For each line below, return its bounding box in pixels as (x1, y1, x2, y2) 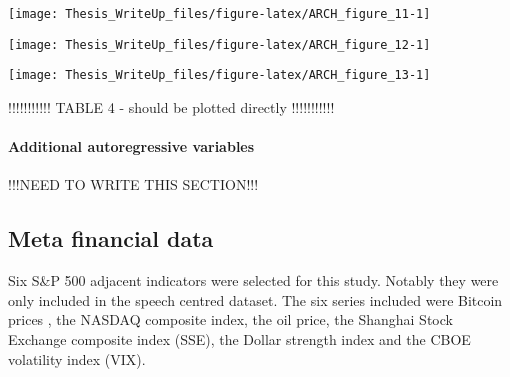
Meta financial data (8, 223, 214, 254)
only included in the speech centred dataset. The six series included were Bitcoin (8, 289, 503, 310)
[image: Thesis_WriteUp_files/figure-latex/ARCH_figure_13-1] (8, 68, 431, 83)
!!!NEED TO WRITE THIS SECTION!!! (8, 174, 259, 195)
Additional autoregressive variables (8, 136, 255, 157)
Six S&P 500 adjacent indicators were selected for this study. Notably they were (8, 270, 499, 291)
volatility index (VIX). (8, 348, 146, 369)
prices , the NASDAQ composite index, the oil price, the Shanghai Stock (8, 309, 453, 330)
